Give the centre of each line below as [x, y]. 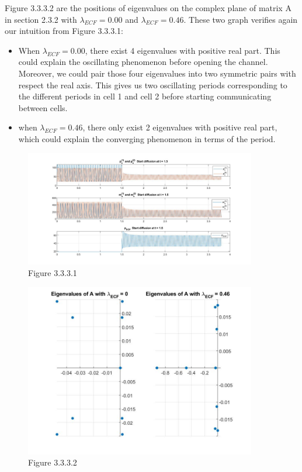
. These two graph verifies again [241, 19]
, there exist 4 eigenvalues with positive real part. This [183, 50]
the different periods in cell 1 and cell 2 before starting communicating [145, 96]
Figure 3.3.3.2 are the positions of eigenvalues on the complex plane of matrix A [148, 8]
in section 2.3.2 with [41, 19]
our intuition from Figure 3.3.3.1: [64, 31]
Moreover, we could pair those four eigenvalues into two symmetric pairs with [157, 73]
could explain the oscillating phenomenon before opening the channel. [143, 62]
